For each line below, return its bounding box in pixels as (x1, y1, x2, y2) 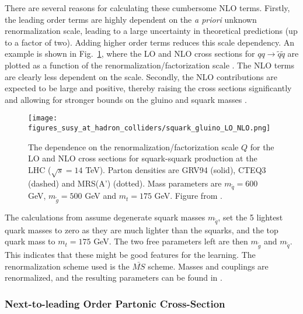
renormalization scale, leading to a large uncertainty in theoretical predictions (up (5, 25, 298, 37)
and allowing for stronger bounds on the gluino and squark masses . (5, 93, 247, 105)
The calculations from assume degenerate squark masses (5, 211, 206, 223)
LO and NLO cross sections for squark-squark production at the (28, 152, 257, 164)
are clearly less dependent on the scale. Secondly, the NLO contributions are (5, 70, 277, 82)
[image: (28, 114, 58, 123)
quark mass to (5, 235, 55, 247)
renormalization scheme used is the (5, 260, 130, 272)
